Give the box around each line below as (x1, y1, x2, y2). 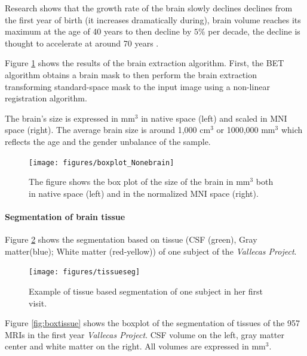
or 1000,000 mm (216, 123, 275, 136)
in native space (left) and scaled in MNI (141, 112, 287, 124)
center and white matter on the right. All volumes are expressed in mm (5, 340, 266, 352)
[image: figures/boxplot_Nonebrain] (29, 158, 174, 167)
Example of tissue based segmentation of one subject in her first (29, 285, 263, 298)
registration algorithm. (5, 92, 87, 104)
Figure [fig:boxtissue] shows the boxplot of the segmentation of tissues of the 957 (5, 317, 300, 329)
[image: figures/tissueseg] (29, 268, 140, 277)
